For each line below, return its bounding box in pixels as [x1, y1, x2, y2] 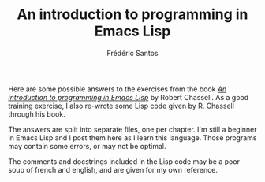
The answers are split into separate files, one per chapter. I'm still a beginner [8, 124, 257, 134]
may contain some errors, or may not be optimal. [8, 141, 167, 150]
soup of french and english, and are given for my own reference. [8, 165, 218, 174]
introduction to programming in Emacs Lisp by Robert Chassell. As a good [8, 92, 249, 102]
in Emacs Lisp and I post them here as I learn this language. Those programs [8, 132, 257, 143]
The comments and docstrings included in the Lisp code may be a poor [8, 156, 241, 166]
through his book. [8, 109, 65, 119]
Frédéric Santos [106, 48, 159, 58]
